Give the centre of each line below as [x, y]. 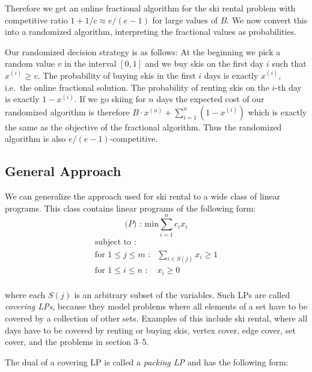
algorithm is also [35, 139]
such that [289, 63]
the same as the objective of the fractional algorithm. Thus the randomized [143, 127]
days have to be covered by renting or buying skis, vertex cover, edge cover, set [150, 330]
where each [25, 294]
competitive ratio [36, 20]
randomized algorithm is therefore [67, 111]
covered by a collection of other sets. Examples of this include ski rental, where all [156, 318]
